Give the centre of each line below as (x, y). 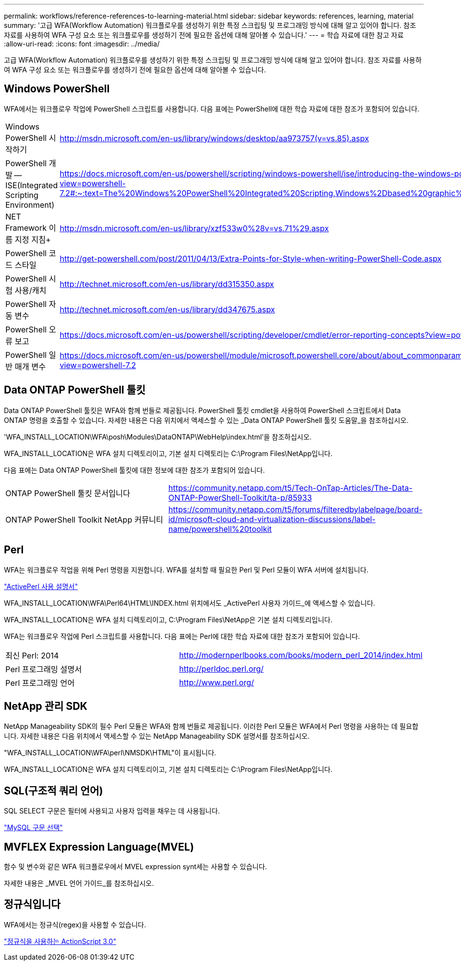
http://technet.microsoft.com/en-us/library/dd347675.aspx (168, 309)
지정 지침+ (33, 239)
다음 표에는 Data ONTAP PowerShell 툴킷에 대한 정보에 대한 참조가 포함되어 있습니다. (135, 470)
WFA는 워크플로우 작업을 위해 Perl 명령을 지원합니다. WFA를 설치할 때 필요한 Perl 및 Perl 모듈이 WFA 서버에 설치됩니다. (186, 570)
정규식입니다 (32, 904)
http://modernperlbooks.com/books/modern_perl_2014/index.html (301, 655)
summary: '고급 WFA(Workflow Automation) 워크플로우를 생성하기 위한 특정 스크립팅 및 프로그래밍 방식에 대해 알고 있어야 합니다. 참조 (210, 25)
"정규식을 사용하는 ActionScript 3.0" (60, 941)
